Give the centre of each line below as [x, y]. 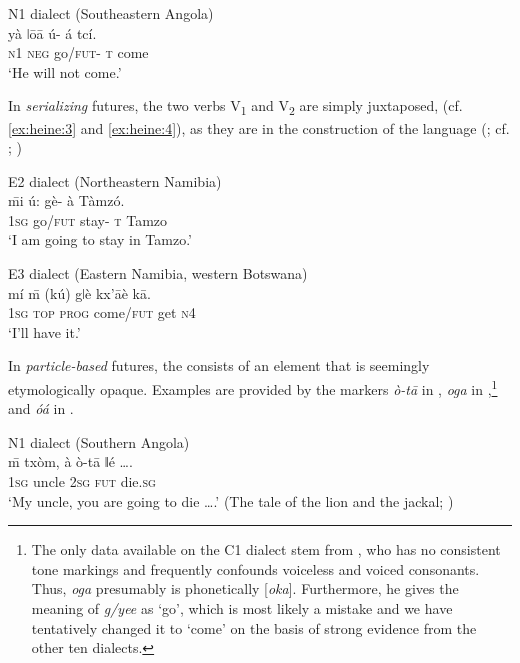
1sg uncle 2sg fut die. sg [82, 481]
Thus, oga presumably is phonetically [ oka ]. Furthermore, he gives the [245, 588]
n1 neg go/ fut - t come [78, 52]
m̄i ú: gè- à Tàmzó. [66, 200]
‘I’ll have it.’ [44, 331]
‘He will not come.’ [65, 71]
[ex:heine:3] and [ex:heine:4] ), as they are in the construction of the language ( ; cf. [259, 127]
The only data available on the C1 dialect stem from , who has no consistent [266, 549]
